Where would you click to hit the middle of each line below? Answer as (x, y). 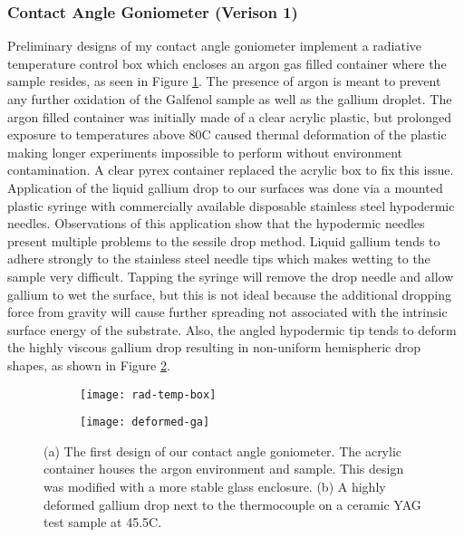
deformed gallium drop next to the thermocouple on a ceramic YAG (232, 504)
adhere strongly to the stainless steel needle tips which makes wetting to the (219, 259)
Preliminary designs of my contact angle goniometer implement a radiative (215, 46)
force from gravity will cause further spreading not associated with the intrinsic (227, 312)
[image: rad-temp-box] (148, 394)
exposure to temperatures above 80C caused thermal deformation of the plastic (227, 134)
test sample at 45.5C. (103, 522)
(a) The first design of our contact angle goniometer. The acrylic (223, 451)
